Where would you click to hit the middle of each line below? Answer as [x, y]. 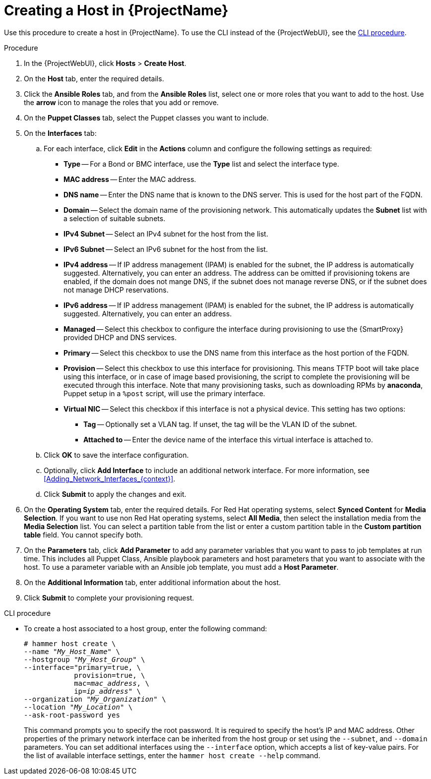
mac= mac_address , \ [112, 683]
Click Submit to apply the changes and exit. [115, 494]
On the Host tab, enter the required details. [94, 78]
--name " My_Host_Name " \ [72, 651]
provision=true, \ [110, 675]
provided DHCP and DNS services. [120, 337]
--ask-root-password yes [72, 715]
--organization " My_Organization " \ [95, 699]
